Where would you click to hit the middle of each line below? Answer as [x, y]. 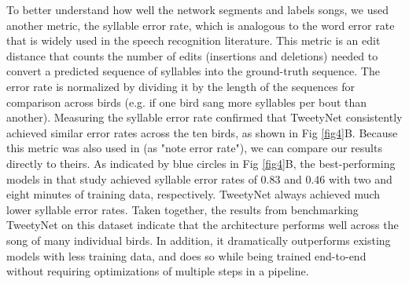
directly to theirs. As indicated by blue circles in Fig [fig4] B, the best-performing [201, 163]
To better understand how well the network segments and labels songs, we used [197, 9]
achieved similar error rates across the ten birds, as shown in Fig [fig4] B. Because [202, 132]
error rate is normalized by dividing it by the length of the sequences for [181, 86]
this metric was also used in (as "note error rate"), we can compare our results [194, 148]
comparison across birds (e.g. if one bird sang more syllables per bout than [187, 102]
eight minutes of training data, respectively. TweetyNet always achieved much [193, 194]
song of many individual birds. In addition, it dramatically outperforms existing [199, 240]
